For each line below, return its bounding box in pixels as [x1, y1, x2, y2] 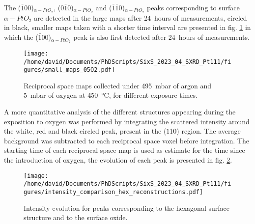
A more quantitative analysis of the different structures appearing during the [4, 107, 236, 117]
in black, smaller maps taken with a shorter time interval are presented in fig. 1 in [4, 22, 251, 32]
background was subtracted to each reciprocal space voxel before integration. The [4, 135, 249, 145]
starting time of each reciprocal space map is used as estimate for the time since [4, 145, 245, 155]
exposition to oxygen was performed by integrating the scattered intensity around [4, 116, 250, 126]
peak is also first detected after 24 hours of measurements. [73, 32, 250, 42]
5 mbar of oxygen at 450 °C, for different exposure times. [24, 90, 198, 100]
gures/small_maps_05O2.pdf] [24, 66, 115, 74]
